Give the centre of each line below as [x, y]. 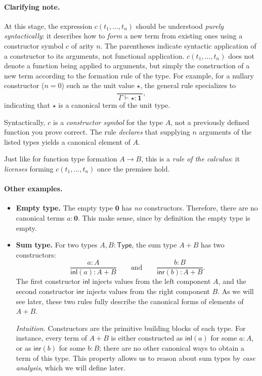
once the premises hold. [134, 168]
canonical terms [40, 217]
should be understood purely [180, 26]
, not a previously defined [210, 122]
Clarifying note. [32, 6]
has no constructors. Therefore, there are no [190, 208]
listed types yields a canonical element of [67, 141]
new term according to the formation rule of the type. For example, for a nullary [129, 75]
